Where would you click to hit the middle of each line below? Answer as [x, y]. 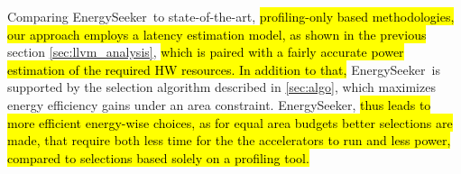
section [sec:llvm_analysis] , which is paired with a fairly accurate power [206, 52]
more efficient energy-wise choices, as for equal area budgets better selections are [230, 122]
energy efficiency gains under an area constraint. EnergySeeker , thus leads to [219, 104]
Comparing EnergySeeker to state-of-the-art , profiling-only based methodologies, [231, 16]
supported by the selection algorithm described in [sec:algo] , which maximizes [221, 87]
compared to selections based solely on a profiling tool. [158, 157]
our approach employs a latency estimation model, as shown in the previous [217, 34]
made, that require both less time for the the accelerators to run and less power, [229, 140]
